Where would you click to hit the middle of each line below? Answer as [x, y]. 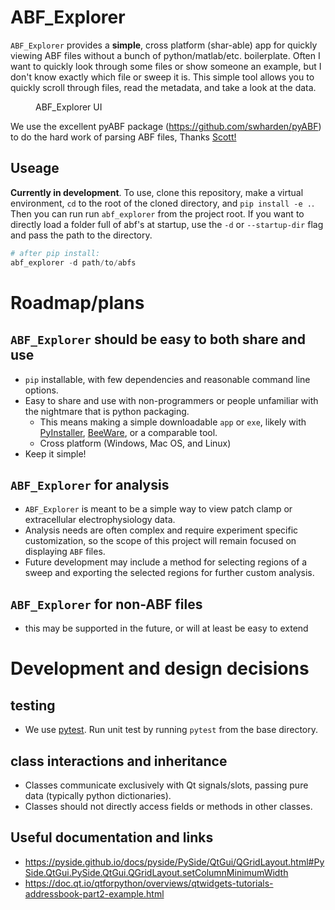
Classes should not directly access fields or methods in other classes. [168, 806]
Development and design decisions [160, 668]
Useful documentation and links [112, 837]
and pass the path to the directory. [81, 235]
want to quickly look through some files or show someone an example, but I [166, 66]
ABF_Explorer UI [69, 107]
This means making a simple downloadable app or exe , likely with [173, 422]
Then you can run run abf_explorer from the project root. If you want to [157, 213]
